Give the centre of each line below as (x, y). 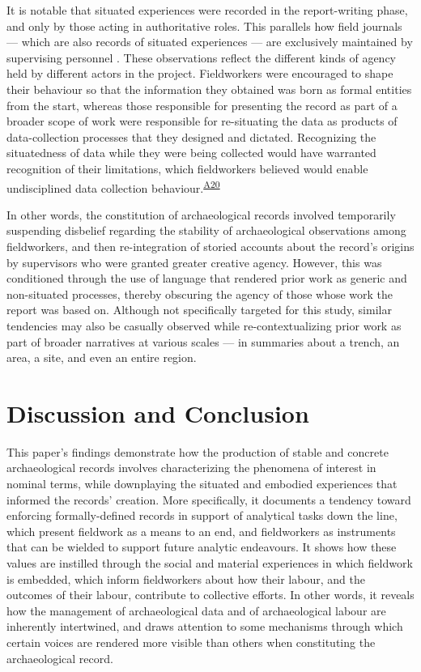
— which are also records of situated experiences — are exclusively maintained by (210, 42)
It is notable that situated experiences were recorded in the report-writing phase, (207, 10)
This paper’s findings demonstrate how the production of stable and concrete (198, 451)
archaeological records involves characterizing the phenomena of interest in (191, 468)
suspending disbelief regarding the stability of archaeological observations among (206, 230)
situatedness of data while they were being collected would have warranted (191, 153)
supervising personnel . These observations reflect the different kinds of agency (202, 57)
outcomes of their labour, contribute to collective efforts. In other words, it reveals (210, 595)
